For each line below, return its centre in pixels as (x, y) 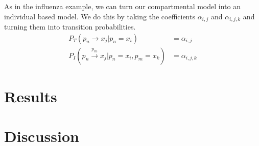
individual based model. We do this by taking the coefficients (100, 16)
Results (31, 96)
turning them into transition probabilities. (70, 27)
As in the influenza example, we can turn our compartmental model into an (122, 6)
